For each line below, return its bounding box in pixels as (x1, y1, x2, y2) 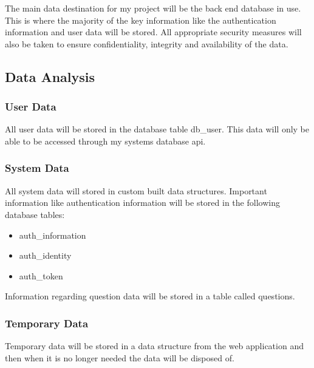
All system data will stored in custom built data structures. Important (5, 184, 267, 197)
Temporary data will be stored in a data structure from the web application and (5, 339, 304, 352)
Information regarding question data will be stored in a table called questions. (5, 290, 295, 302)
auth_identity (19, 249, 72, 262)
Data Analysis (5, 67, 95, 86)
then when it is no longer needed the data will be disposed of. (5, 351, 234, 364)
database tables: (5, 208, 65, 220)
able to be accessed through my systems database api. (5, 134, 206, 147)
